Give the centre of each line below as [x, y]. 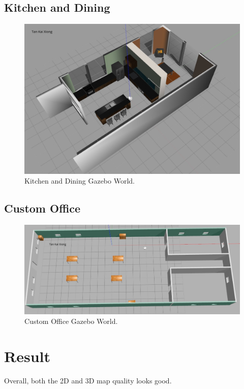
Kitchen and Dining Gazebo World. [80, 181]
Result [27, 356]
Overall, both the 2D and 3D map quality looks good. [88, 381]
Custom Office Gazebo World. [71, 321]
